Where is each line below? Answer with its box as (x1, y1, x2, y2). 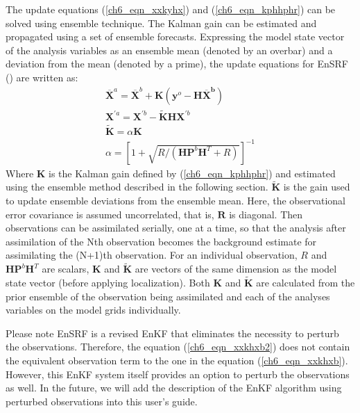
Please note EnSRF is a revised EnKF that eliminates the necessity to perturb (6, 325, 339, 340)
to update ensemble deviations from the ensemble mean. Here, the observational (6, 193, 345, 208)
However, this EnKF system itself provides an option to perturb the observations (6, 366, 350, 381)
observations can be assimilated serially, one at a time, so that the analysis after (6, 220, 346, 235)
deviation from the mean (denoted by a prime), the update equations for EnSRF (6, 56, 348, 71)
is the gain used (283, 179, 350, 194)
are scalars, (42, 261, 89, 276)
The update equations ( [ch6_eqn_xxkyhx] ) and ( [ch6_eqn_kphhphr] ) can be (6, 2, 336, 16)
